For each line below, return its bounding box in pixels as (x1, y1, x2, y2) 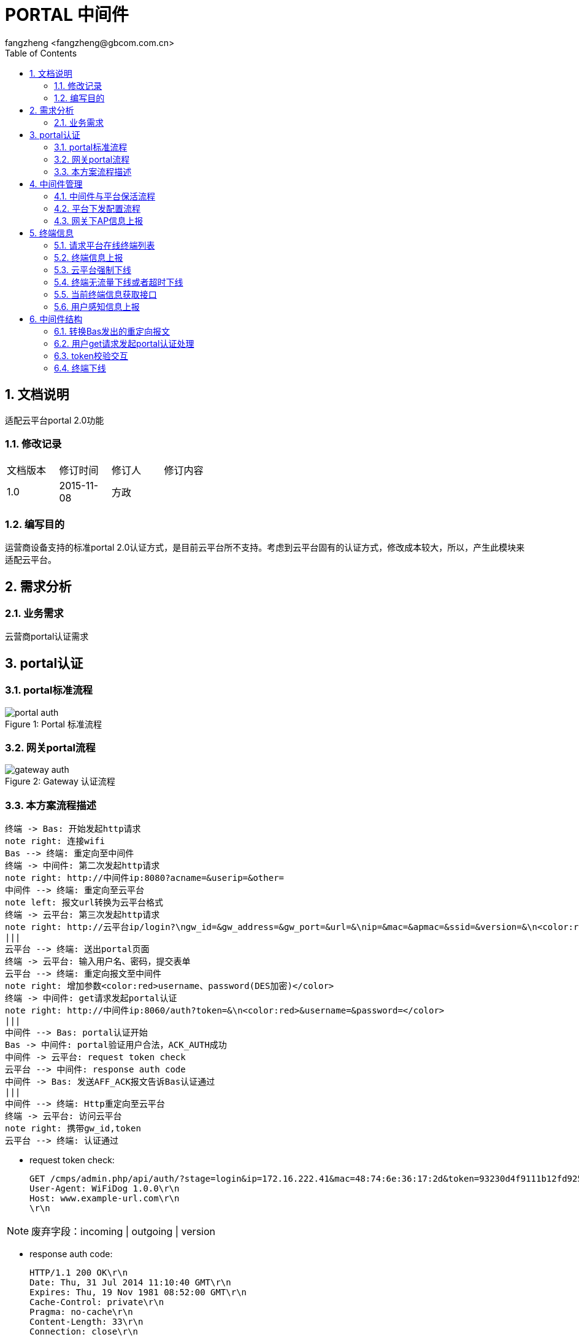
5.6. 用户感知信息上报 (54, 301, 140, 312)
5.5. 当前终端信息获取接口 (54, 289, 157, 300)
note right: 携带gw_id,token (5, 1123, 141, 1134)
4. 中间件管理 (29, 178, 83, 189)
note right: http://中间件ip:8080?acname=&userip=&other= (5, 873, 285, 883)
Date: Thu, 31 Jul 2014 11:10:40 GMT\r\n (29, 1277, 231, 1288)
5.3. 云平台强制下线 (54, 264, 131, 275)
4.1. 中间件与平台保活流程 (54, 190, 156, 201)
